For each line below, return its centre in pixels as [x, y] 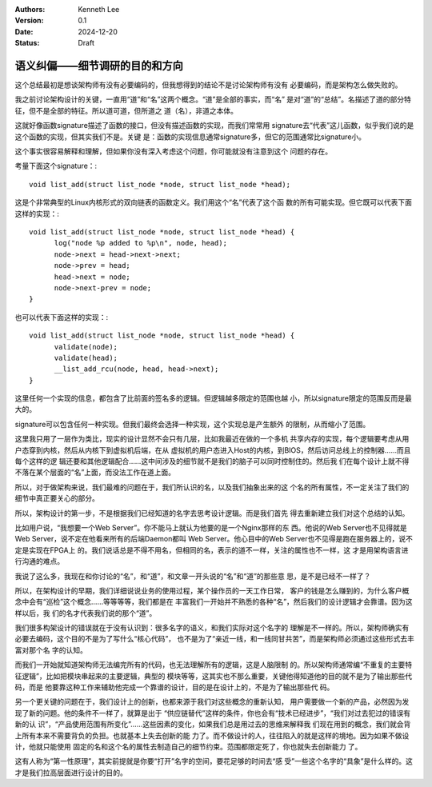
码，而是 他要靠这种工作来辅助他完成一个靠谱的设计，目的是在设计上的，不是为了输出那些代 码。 [174, 687]
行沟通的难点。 [39, 561]
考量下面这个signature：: [56, 166]
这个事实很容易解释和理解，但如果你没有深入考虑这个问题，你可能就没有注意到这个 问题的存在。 [173, 151]
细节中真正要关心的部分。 [57, 498]
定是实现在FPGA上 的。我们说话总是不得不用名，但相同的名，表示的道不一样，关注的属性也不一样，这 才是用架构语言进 [212, 550]
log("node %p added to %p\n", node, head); [141, 243]
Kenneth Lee [99, 9]
